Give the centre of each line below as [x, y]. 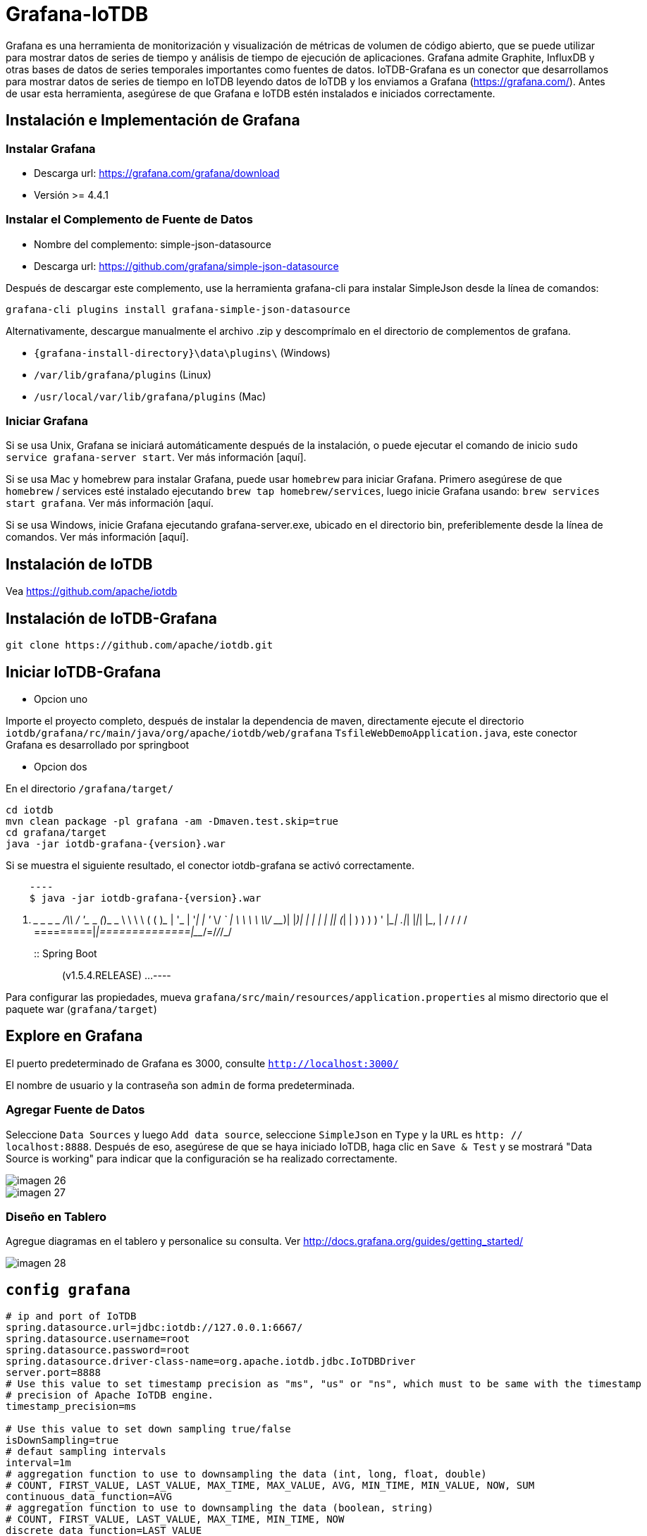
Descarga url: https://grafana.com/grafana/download [157, 173]
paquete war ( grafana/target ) [81, 1009]
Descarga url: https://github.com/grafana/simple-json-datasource [186, 266]
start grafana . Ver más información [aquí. [110, 503]
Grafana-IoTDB [77, 14]
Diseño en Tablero [56, 1216]
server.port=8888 [53, 1373]
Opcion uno [61, 699]
